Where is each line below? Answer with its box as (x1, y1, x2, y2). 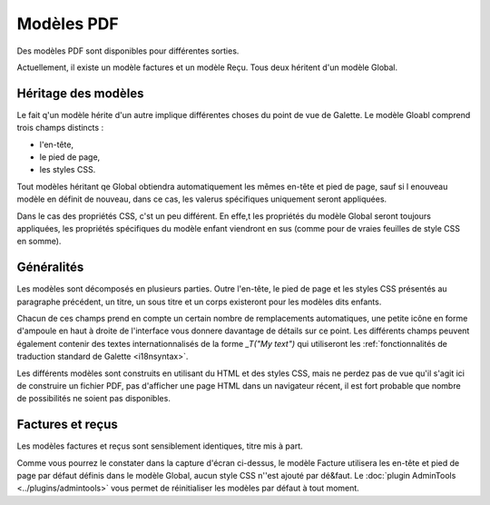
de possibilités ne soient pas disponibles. (16, 393, 171, 404)
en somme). (16, 236, 62, 247)
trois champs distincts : (16, 123, 104, 134)
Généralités (16, 260, 84, 275)
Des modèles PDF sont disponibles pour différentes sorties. (16, 45, 240, 56)
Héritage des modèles (16, 85, 144, 101)
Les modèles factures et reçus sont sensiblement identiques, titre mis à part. (16, 441, 303, 451)
